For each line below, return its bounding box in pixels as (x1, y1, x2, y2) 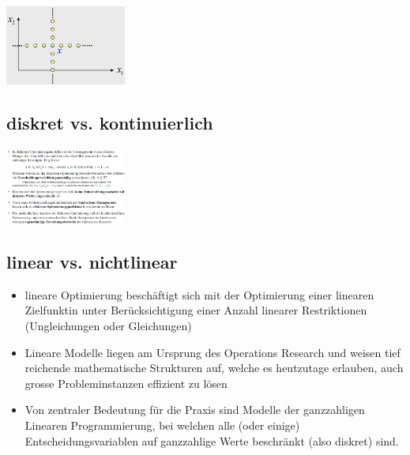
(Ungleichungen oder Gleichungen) (24, 317, 192, 333)
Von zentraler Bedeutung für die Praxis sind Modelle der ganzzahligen (24, 401, 365, 418)
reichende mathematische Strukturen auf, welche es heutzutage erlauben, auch (24, 359, 404, 376)
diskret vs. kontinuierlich (6, 110, 213, 134)
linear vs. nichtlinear (6, 249, 178, 273)
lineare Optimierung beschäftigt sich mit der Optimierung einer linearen (24, 286, 374, 303)
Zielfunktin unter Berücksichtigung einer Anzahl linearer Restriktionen (24, 302, 367, 318)
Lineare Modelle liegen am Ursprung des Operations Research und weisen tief (24, 344, 401, 360)
